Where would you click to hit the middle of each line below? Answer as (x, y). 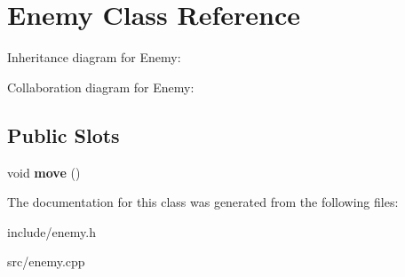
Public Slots (64, 135)
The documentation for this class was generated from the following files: (203, 202)
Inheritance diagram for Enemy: (94, 57)
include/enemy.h (52, 231)
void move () (44, 172)
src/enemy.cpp (46, 261)
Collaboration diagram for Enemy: (101, 87)
